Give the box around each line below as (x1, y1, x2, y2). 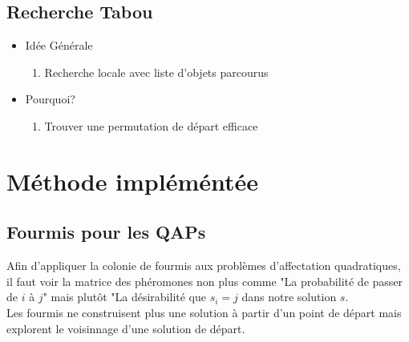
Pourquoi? (25, 91, 75, 107)
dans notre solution (241, 288, 337, 305)
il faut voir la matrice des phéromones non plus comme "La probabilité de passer (6, 272, 403, 289)
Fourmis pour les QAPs (6, 219, 206, 244)
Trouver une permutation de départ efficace (44, 117, 258, 134)
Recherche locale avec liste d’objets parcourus (44, 63, 269, 80)
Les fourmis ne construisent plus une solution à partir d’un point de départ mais (6, 304, 402, 320)
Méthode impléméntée (6, 164, 259, 197)
